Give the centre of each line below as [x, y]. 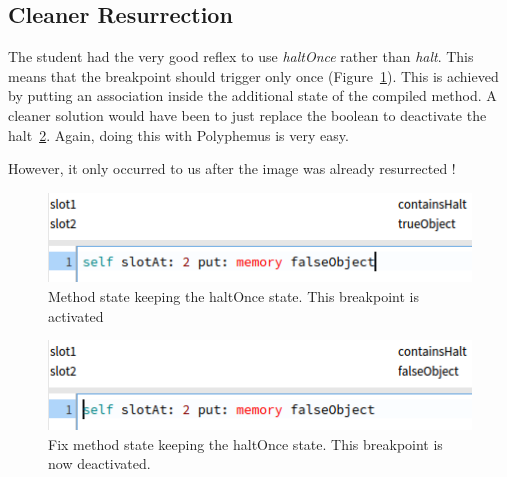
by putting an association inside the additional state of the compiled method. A [252, 95]
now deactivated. [99, 463]
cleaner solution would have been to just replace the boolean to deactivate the [247, 114]
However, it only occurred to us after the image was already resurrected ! [232, 168]
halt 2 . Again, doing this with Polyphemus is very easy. [178, 134]
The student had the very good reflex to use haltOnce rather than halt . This [241, 56]
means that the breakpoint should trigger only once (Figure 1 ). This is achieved [253, 75]
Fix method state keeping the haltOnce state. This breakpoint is [245, 443]
